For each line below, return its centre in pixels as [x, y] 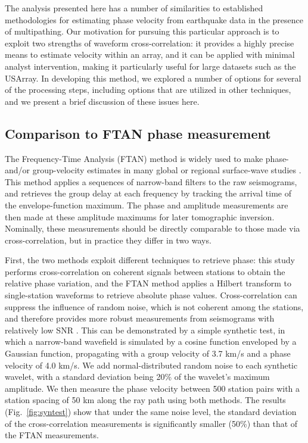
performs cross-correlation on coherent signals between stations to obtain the [145, 271]
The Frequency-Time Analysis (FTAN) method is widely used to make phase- [147, 158]
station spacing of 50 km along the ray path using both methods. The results [145, 400]
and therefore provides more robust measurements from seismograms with [140, 318]
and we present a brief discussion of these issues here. [102, 101]
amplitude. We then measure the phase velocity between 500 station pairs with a [153, 388]
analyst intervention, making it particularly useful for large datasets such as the [150, 66]
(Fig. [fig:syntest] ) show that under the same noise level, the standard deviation [151, 412]
